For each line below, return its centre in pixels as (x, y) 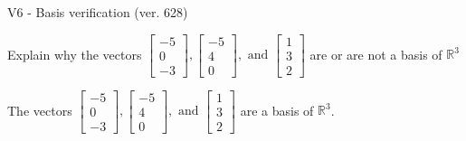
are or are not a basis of (376, 54)
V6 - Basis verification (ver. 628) (98, 12)
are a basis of (277, 110)
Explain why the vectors (75, 54)
